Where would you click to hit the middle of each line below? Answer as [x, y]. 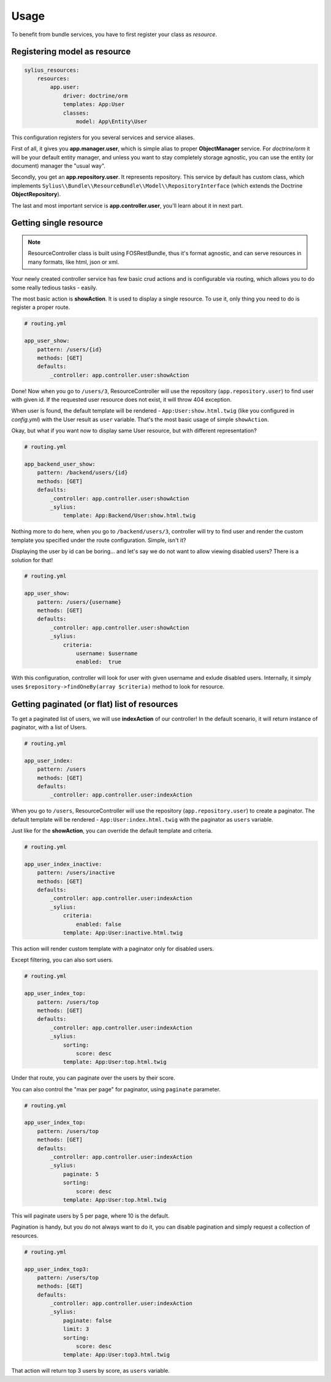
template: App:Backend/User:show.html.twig [129, 516]
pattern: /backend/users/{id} [82, 473]
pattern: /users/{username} [79, 602]
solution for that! [32, 560]
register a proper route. [41, 307]
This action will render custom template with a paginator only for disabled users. [113, 949]
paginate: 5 [81, 1174]
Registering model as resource [71, 52]
